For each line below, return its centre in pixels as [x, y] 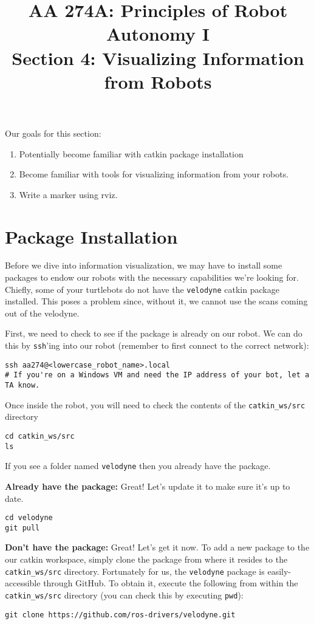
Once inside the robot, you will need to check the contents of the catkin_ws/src [155, 404]
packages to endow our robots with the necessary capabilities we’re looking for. [152, 277]
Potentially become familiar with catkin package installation [131, 153]
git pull [22, 528]
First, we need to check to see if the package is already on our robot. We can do [154, 333]
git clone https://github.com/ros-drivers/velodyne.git [120, 615]
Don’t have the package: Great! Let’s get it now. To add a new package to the [157, 547]
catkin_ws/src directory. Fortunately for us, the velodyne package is [135, 571]
